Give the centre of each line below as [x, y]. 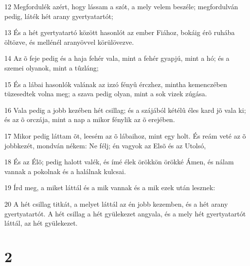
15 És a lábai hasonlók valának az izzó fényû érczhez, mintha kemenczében [116, 84]
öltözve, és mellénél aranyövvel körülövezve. [69, 42]
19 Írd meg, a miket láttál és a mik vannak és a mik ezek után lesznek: [110, 187]
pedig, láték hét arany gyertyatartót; [59, 16]
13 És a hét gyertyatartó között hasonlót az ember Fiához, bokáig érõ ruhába [120, 32]
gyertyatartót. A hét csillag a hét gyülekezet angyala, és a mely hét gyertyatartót [125, 213]
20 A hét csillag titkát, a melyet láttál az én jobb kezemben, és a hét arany [116, 204]
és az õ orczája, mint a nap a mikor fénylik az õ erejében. [90, 119]
